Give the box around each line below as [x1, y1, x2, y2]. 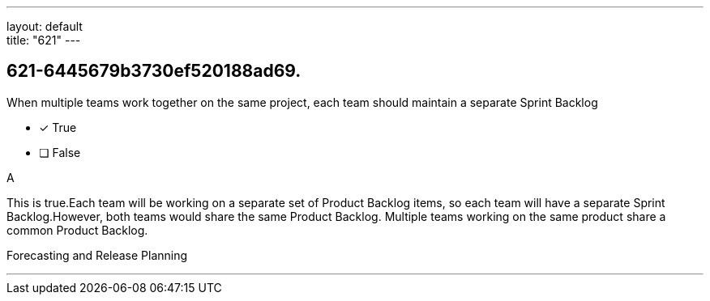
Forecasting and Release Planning [6, 248, 188, 262]
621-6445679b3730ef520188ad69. [6, 61, 302, 82]
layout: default [6, 19, 83, 33]
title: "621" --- [6, 33, 81, 47]
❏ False [39, 145, 81, 159]
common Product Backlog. [6, 223, 148, 237]
